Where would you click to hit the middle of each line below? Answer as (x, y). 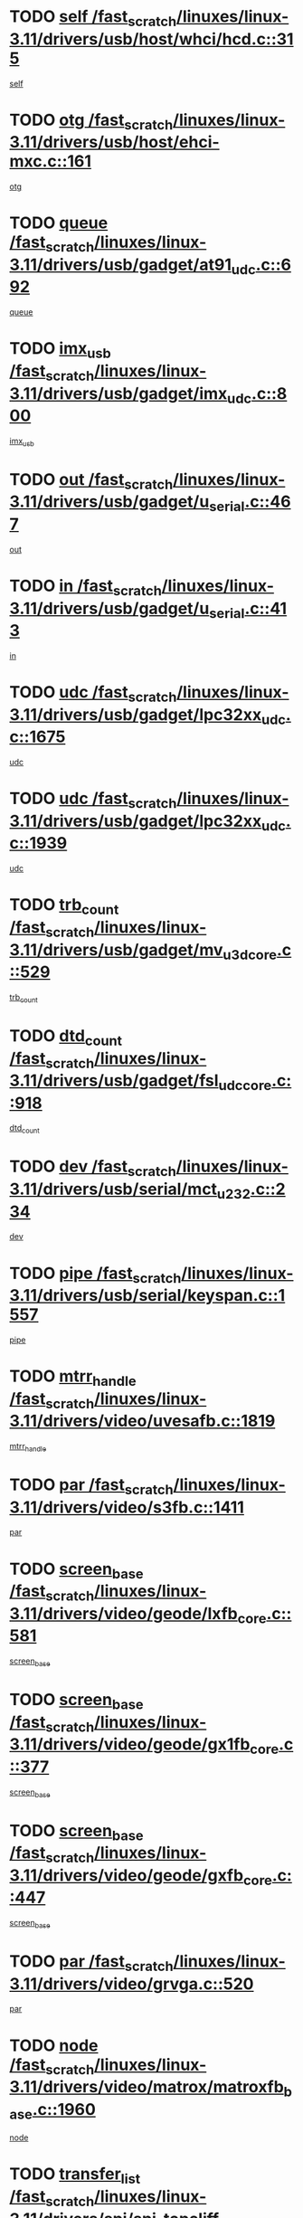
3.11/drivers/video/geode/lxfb (123, 1613)
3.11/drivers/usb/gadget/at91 (121, 265)
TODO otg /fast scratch (91, 121)
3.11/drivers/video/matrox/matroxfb (147, 2087)
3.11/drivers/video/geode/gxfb (127, 1875)
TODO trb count (64, 906)
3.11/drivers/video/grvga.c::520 (132, 1984)
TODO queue (59, 223)
